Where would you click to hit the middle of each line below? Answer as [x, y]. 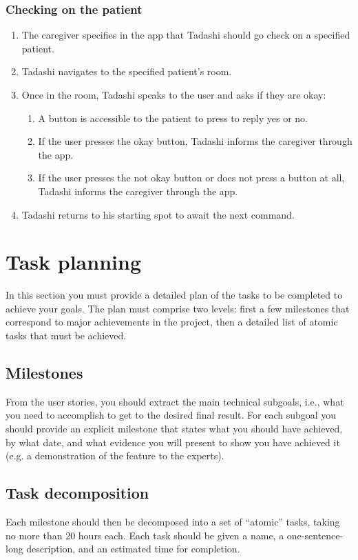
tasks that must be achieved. [66, 336]
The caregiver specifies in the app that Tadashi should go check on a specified [186, 35]
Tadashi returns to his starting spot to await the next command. [158, 214]
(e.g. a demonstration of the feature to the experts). [115, 456]
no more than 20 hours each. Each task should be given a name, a [145, 535]
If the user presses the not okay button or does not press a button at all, [191, 178]
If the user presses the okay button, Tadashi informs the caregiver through [195, 141]
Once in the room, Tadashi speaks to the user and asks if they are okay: [174, 94]
